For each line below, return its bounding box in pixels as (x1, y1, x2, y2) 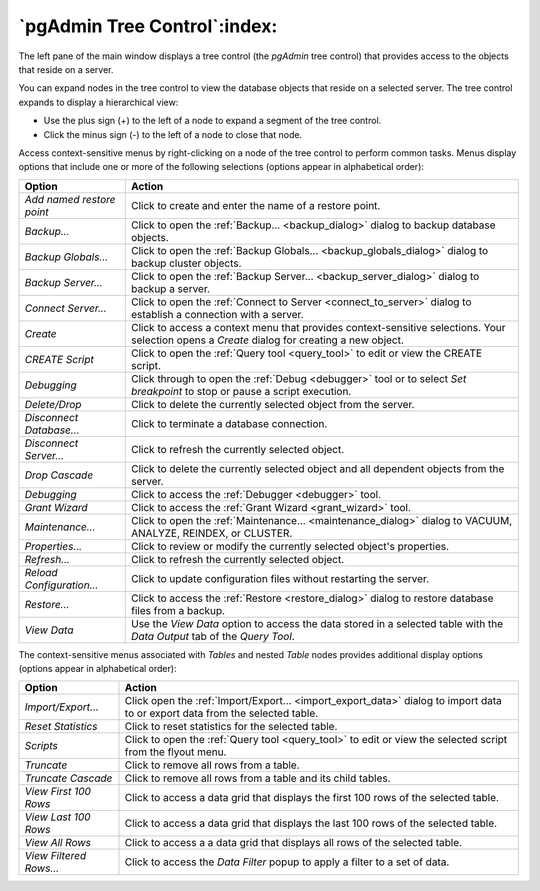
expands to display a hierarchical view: (18, 96, 179, 108)
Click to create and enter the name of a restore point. (131, 198, 381, 212)
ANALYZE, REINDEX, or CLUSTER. (131, 526, 293, 540)
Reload (24, 565, 59, 579)
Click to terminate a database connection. (131, 416, 328, 430)
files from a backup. (131, 603, 225, 617)
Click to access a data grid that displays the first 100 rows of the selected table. (124, 791, 500, 805)
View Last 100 (24, 810, 91, 824)
